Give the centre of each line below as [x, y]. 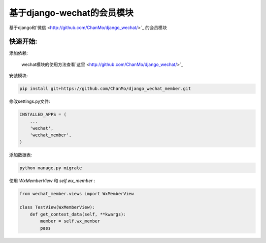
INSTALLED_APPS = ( [43, 115]
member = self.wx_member [70, 221]
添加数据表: [21, 154]
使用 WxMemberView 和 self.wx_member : [52, 181]
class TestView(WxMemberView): [57, 207]
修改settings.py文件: [30, 101]
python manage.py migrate [51, 168]
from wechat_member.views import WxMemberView [77, 194]
